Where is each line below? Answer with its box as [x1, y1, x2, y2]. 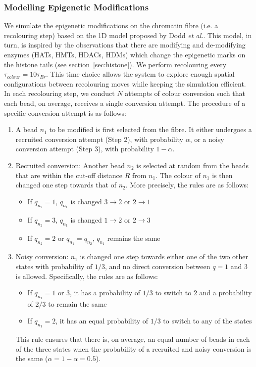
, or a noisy [190, 134, 224, 144]
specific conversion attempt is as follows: [4, 107, 126, 118]
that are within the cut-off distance [15, 170, 122, 180]
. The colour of [155, 170, 201, 180]
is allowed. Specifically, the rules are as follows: [15, 271, 158, 281]
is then [212, 170, 233, 180]
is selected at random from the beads [136, 160, 249, 170]
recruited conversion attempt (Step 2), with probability [15, 134, 184, 144]
